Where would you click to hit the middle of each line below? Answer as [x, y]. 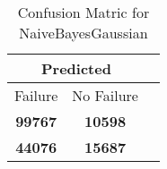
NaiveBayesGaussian [83, 33]
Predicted [76, 68]
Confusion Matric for [83, 12]
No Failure [105, 95]
